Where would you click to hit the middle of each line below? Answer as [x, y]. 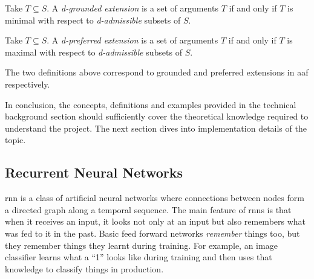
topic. [15, 140]
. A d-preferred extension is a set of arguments [132, 40]
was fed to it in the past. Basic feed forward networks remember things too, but [152, 233]
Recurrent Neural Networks [94, 172]
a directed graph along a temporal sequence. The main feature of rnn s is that [148, 209]
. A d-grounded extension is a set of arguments [132, 8]
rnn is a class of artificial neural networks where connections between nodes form [155, 198]
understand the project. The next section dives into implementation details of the [156, 128]
